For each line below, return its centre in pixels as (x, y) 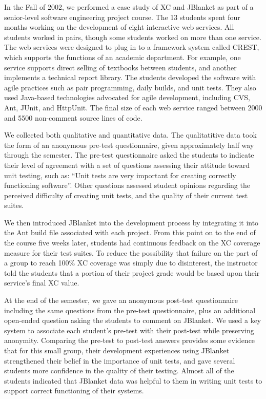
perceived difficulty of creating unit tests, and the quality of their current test (126, 195)
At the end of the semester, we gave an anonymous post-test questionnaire (121, 300)
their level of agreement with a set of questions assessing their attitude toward (127, 165)
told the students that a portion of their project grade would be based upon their (132, 272)
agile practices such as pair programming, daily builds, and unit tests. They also (130, 87)
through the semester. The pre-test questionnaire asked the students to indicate (129, 155)
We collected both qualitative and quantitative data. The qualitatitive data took (130, 135)
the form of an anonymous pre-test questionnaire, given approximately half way (129, 145)
